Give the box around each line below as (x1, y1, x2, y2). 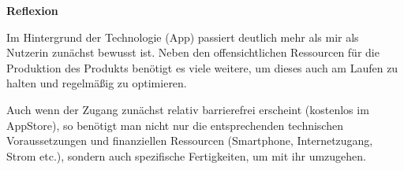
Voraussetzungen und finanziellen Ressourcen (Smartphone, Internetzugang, (6, 132, 373, 149)
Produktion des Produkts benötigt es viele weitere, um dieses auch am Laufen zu (6, 59, 398, 76)
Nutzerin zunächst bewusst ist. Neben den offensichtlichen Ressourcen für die (6, 44, 380, 61)
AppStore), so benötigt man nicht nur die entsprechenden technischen (6, 116, 343, 133)
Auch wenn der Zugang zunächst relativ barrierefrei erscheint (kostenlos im (6, 101, 369, 117)
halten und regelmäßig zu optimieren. (6, 75, 187, 91)
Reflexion (6, 2, 58, 18)
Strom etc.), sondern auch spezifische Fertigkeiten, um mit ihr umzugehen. (6, 147, 366, 164)
